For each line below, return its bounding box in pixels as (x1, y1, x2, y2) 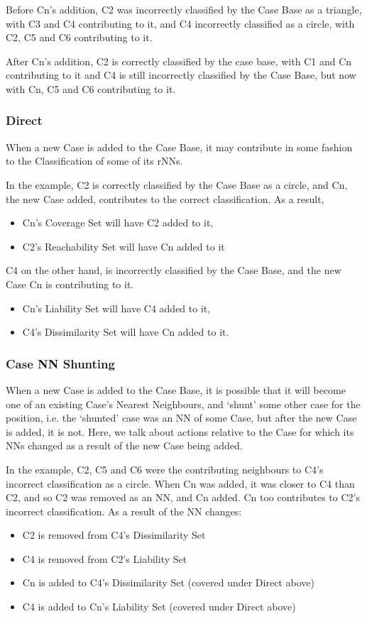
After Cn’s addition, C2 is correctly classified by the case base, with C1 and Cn (6, 53, 352, 68)
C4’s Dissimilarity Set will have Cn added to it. (22, 324, 229, 339)
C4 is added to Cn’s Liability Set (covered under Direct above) (22, 599, 296, 614)
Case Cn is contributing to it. (6, 276, 134, 291)
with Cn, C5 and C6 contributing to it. (6, 81, 176, 96)
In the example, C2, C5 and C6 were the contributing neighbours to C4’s (6, 461, 324, 476)
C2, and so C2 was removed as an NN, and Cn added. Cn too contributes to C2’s (6, 490, 360, 505)
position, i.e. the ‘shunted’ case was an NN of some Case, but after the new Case (6, 410, 357, 425)
